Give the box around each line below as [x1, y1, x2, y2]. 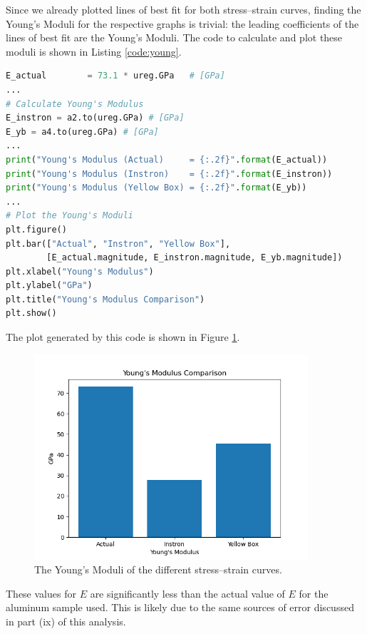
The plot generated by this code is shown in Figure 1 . [6, 329, 240, 344]
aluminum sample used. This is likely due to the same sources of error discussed [6, 600, 354, 615]
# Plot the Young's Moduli [6, 210, 133, 221]
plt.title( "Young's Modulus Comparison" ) [6, 294, 205, 305]
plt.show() [6, 308, 57, 319]
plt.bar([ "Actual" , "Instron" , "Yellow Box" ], [6, 238, 231, 249]
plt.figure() [6, 224, 67, 235]
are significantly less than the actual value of [90, 586, 285, 600]
